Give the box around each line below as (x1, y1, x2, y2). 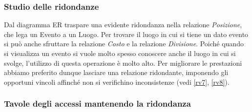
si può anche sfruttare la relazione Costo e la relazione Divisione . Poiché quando (4, 38, 244, 49)
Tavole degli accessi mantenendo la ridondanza (4, 97, 191, 110)
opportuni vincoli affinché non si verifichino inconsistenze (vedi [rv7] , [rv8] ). (4, 76, 230, 87)
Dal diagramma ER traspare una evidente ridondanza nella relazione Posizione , (4, 19, 242, 30)
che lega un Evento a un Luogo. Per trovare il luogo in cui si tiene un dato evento (4, 29, 249, 39)
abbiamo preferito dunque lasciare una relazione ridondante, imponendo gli (4, 67, 229, 77)
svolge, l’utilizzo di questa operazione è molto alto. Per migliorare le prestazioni (4, 57, 242, 68)
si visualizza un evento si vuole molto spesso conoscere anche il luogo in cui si (4, 48, 236, 58)
